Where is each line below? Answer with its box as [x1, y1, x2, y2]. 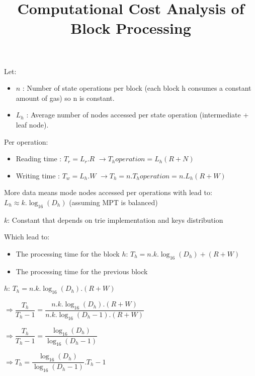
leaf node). [16, 119, 49, 130]
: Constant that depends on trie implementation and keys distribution [8, 214, 223, 225]
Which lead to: [4, 231, 50, 242]
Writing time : [16, 170, 60, 180]
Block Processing [70, 18, 191, 38]
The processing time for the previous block [16, 266, 148, 276]
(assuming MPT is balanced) [69, 197, 158, 207]
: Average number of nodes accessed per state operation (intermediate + [26, 109, 249, 120]
